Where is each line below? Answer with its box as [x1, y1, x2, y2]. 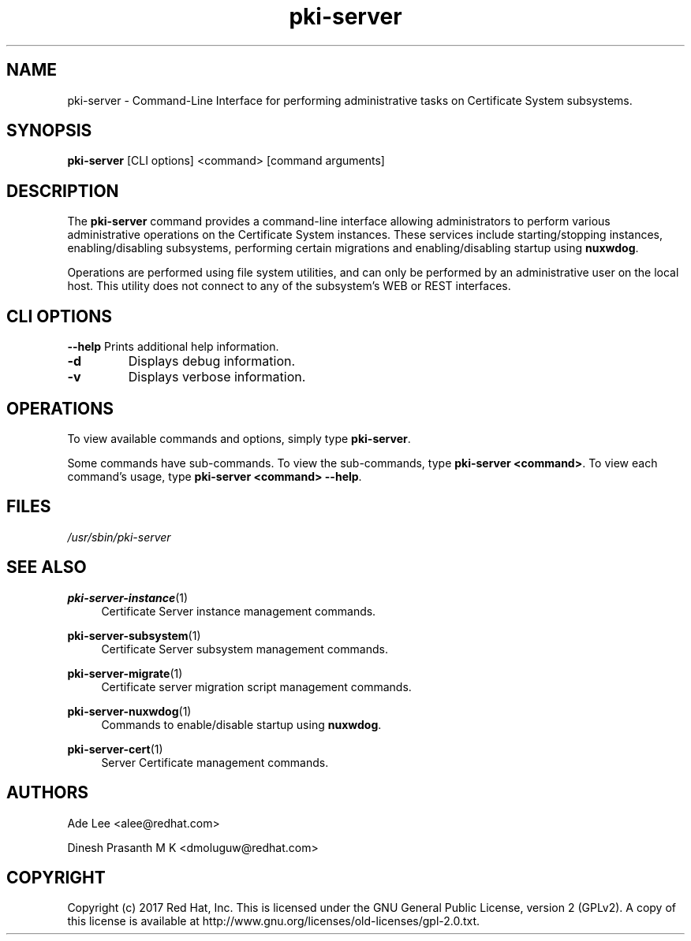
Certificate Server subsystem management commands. [101, 642, 388, 656]
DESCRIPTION [6, 180, 119, 201]
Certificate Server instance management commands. [101, 604, 376, 618]
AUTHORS [6, 783, 89, 803]
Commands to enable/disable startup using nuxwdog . [101, 717, 382, 731]
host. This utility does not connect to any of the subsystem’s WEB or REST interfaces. [67, 279, 511, 293]
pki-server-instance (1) [67, 590, 189, 604]
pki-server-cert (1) [67, 742, 163, 756]
